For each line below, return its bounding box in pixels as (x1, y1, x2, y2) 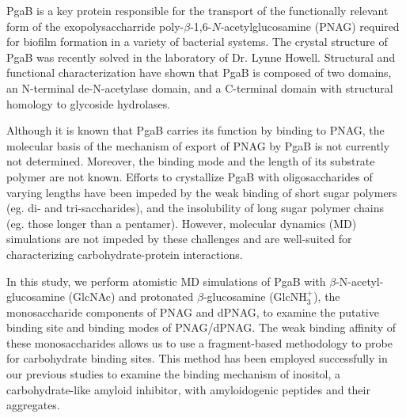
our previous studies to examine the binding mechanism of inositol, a (6, 366, 341, 382)
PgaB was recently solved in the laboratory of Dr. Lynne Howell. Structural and (6, 48, 396, 65)
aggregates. (6, 397, 60, 413)
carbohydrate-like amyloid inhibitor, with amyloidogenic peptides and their (6, 381, 370, 397)
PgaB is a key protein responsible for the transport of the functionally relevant (6, 2, 389, 18)
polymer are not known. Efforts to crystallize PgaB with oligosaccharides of (6, 168, 373, 184)
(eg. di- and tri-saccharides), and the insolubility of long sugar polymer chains (6, 199, 384, 216)
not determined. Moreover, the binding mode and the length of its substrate (6, 153, 375, 169)
